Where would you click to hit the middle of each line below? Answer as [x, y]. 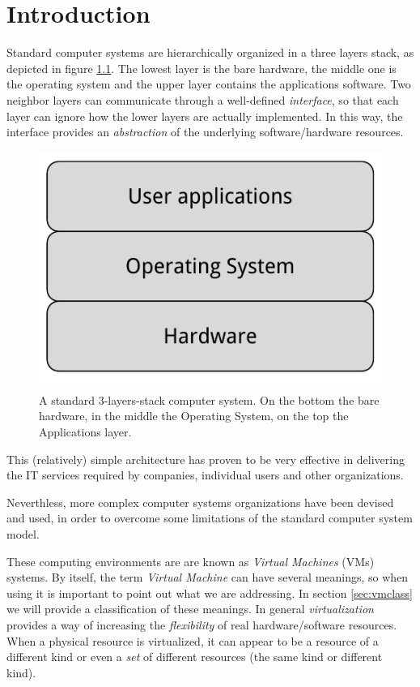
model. [23, 534]
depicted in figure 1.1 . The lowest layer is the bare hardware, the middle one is [202, 68]
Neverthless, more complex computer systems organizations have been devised [200, 502]
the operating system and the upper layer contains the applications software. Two [209, 84]
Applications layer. [85, 432]
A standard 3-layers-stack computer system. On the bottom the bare [209, 399]
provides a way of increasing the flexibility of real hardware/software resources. [202, 624]
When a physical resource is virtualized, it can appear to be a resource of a [193, 640]
